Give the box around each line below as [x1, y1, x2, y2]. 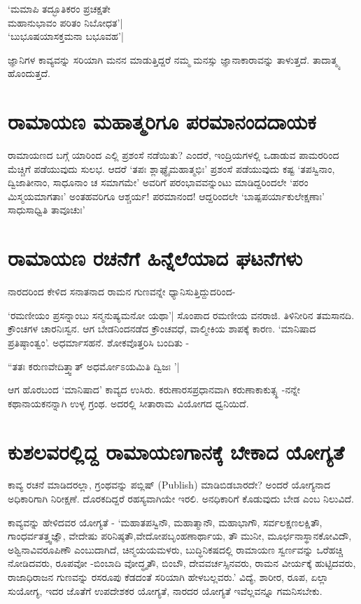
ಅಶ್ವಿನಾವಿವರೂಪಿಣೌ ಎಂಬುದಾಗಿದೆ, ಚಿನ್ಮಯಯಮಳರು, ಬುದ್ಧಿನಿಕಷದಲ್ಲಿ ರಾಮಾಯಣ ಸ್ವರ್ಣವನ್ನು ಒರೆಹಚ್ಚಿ [8, 542, 344, 556]
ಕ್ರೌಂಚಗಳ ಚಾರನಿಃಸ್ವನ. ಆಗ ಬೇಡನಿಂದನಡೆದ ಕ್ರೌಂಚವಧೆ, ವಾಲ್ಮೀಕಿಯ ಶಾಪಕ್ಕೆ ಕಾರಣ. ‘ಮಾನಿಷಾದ [8, 321, 316, 336]
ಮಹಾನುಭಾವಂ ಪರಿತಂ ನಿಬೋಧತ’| [8, 15, 123, 29]
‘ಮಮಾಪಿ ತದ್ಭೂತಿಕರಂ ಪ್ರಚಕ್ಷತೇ [8, 1, 111, 15]
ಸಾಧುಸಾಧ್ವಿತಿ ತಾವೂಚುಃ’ [8, 202, 85, 217]
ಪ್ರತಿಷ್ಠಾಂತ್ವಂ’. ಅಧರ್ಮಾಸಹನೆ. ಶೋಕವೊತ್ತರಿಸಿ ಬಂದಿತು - [8, 335, 190, 349]
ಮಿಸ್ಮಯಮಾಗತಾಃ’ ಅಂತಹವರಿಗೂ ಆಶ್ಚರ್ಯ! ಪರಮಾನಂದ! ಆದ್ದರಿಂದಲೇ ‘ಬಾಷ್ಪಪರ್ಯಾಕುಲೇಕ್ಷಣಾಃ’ [8, 188, 325, 203]
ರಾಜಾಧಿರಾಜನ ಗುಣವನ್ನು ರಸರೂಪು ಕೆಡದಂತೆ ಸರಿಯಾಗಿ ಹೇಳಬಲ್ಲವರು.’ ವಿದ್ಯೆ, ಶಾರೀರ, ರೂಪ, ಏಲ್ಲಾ [8, 570, 329, 584]
